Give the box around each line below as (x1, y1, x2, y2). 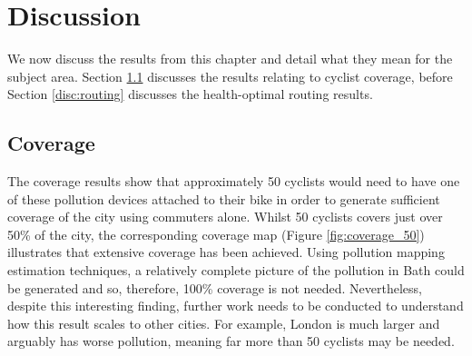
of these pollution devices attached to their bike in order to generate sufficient (7, 189, 440, 208)
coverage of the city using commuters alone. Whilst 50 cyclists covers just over (7, 207, 443, 226)
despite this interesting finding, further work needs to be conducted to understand (7, 296, 464, 315)
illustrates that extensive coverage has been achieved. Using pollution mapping (7, 242, 445, 262)
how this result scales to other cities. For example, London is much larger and (7, 313, 440, 332)
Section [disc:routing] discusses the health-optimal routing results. (7, 84, 373, 104)
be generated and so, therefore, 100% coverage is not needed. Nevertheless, (7, 278, 423, 297)
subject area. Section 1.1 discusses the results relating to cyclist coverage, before (7, 66, 453, 85)
